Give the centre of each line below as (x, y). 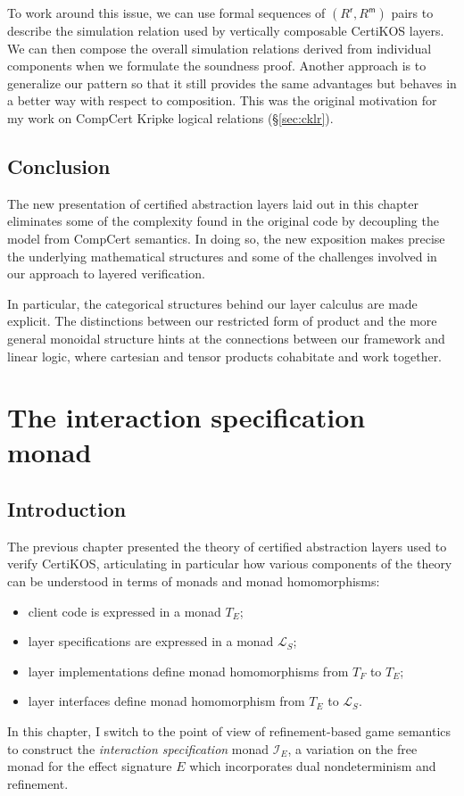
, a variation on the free (352, 748)
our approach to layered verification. (106, 274)
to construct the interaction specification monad (138, 748)
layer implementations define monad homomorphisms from (188, 671)
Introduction (67, 509)
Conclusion (59, 166)
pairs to (412, 12)
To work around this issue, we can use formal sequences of (166, 12)
